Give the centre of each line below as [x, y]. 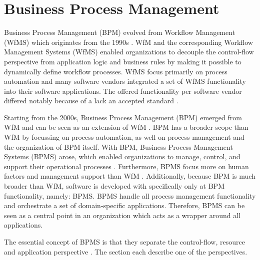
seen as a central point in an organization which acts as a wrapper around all [122, 215]
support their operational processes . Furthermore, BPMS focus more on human [126, 166]
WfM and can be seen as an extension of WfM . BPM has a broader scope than [126, 127]
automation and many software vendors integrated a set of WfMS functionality [125, 81]
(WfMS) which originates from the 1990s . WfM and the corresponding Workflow [128, 42]
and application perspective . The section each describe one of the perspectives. [126, 251]
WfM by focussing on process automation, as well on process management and [124, 137]
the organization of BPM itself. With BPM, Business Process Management [118, 146]
